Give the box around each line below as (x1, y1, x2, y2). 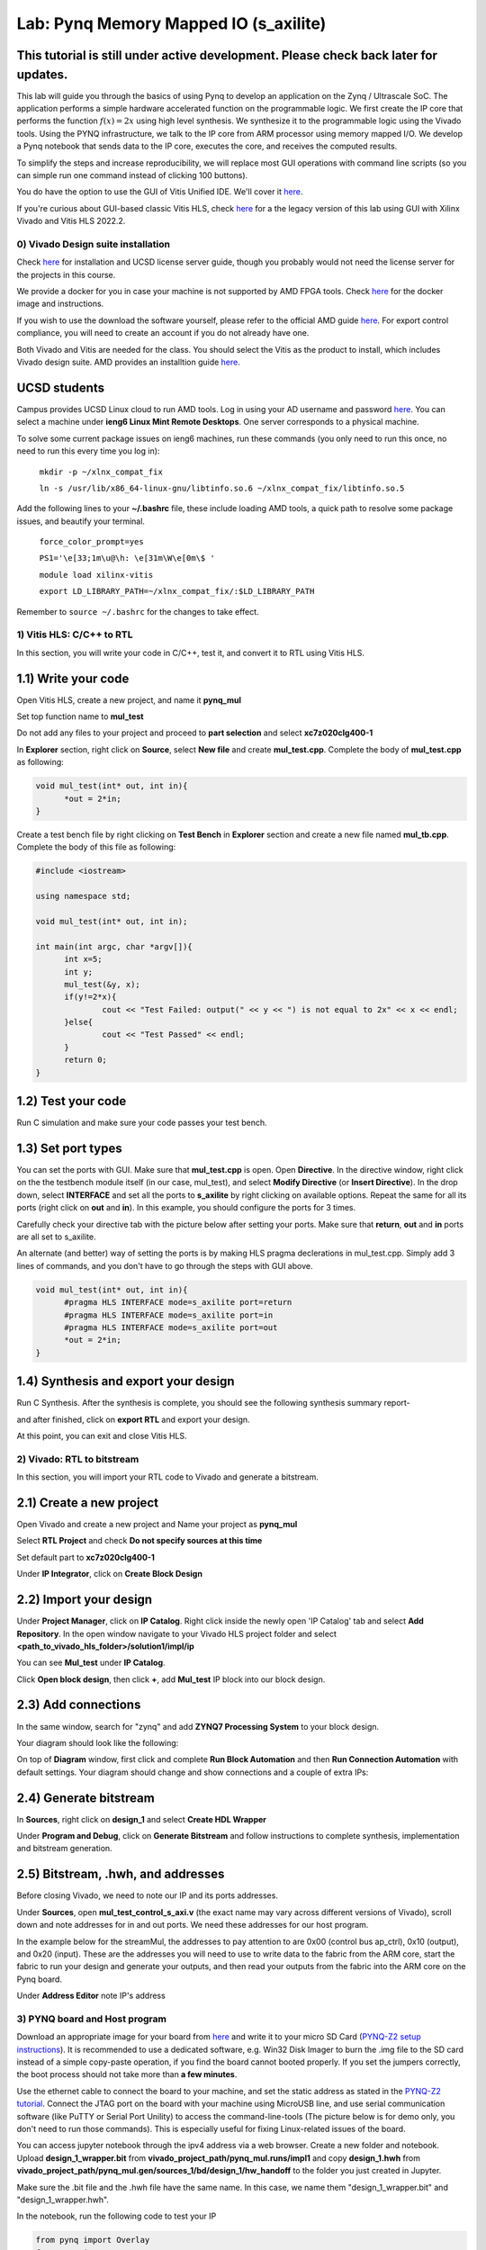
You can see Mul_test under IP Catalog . (16, 1657, 166, 1669)
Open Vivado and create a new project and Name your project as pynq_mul (16, 1519, 298, 1530)
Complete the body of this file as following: (16, 841, 176, 852)
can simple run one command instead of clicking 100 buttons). (16, 170, 248, 180)
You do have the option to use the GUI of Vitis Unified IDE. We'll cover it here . (16, 186, 303, 197)
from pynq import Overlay (35, 2235, 150, 2245)
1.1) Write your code (16, 670, 130, 686)
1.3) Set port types (16, 1140, 123, 1156)
